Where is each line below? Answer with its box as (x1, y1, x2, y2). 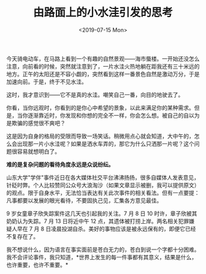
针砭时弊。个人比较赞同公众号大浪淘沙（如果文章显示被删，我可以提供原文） (6, 181, 200, 189)
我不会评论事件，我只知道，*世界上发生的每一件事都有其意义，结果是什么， (6, 253, 197, 261)
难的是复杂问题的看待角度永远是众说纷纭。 (6, 161, 114, 168)
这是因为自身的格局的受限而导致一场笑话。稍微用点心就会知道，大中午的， (6, 132, 194, 140)
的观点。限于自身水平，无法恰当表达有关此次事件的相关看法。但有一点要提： (6, 189, 200, 196)
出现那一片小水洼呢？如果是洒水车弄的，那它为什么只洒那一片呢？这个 (17, 140, 194, 147)
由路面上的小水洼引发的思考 (32, 6, 173, 20)
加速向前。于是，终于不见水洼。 (6, 78, 87, 85)
